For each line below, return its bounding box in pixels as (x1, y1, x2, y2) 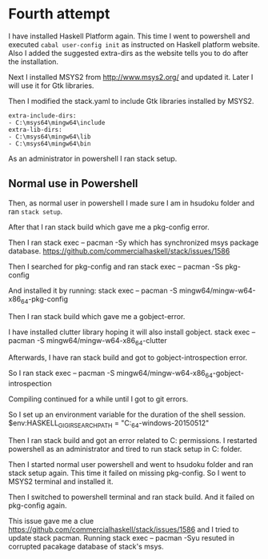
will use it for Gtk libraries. (8, 81, 94, 90)
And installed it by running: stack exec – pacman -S (8, 285, 178, 295)
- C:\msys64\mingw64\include (8, 118, 106, 126)
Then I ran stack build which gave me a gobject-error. (8, 311, 186, 321)
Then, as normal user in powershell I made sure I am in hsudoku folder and (8, 198, 254, 208)
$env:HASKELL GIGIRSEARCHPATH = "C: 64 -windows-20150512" (8, 418, 210, 429)
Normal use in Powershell (8, 177, 138, 190)
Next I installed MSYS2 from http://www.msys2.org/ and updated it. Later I (8, 72, 254, 82)
